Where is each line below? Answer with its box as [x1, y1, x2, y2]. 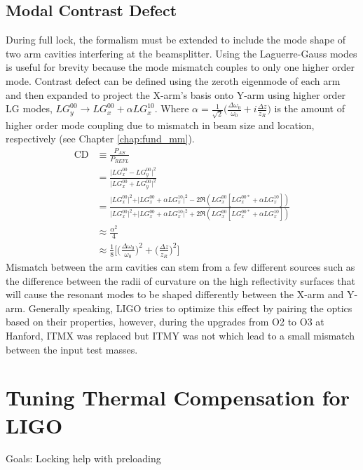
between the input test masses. [6, 342, 138, 356]
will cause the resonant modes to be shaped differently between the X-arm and [6, 287, 344, 302]
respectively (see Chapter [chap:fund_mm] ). [6, 131, 195, 146]
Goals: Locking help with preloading [6, 451, 161, 466]
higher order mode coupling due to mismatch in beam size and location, [6, 117, 315, 132]
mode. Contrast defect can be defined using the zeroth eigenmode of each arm [6, 73, 341, 88]
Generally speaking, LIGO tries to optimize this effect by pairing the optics [28, 300, 352, 315]
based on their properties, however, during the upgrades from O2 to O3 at [6, 314, 324, 329]
